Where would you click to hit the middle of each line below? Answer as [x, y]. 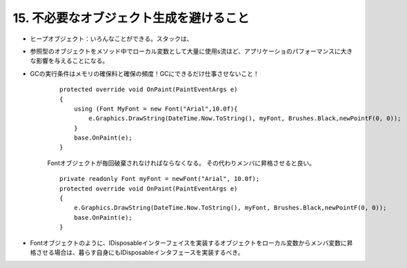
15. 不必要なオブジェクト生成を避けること [131, 18]
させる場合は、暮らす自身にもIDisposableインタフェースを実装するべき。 [140, 252]
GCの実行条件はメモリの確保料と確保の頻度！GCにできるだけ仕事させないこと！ [145, 73]
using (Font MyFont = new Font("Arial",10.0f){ [156, 108]
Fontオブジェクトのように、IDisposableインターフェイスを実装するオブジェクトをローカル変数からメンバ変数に [189, 242]
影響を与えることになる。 [72, 61]
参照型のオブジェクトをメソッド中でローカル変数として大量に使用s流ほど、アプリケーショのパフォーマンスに [185, 51]
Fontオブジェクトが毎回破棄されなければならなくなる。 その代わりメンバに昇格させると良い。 [181, 163]
